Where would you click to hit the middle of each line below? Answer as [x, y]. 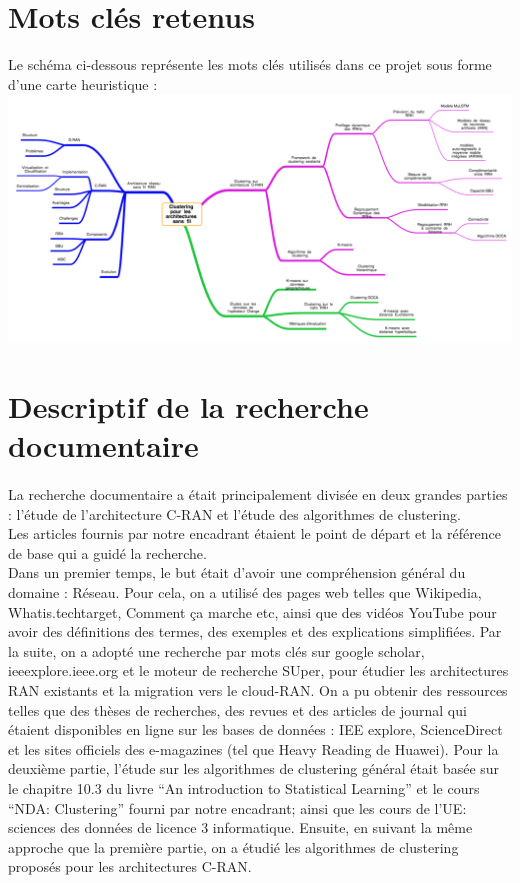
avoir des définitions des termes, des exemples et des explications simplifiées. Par [255, 631]
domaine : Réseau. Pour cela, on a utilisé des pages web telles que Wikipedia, [245, 592]
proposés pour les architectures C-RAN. [130, 866]
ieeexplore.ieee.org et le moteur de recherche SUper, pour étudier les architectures [258, 670]
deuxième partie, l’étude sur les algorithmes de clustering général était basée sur [254, 768]
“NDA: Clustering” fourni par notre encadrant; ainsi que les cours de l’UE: [237, 807]
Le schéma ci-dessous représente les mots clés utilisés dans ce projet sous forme [250, 64]
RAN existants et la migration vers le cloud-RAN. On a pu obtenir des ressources [258, 690]
